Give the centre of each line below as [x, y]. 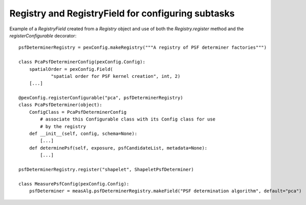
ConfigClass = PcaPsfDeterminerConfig [78, 112]
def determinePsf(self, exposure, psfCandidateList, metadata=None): [118, 148]
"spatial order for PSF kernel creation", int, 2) [116, 76]
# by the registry [63, 126]
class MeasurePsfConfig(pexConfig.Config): [74, 184]
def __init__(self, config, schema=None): [83, 134]
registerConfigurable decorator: [43, 35]
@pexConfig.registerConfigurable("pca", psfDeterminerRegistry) [101, 98]
